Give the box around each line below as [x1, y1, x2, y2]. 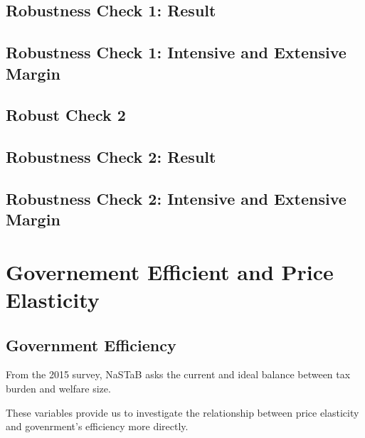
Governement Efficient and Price [6, 257, 334, 286]
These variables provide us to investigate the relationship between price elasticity [6, 405, 359, 420]
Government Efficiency [6, 333, 176, 356]
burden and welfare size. [6, 381, 111, 396]
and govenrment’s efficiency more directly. [6, 419, 189, 434]
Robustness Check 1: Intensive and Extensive [6, 41, 347, 63]
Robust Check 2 [6, 104, 126, 126]
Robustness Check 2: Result [6, 146, 216, 168]
